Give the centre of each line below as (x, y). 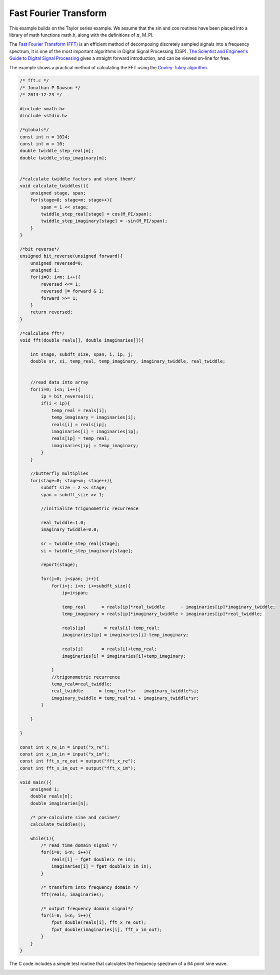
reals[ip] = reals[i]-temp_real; (111, 628)
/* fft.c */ (34, 81)
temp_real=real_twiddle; (82, 684)
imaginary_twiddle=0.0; (70, 530)
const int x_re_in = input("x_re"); (65, 747)
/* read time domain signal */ (79, 845)
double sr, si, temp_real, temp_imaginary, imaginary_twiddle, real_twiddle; (128, 361)
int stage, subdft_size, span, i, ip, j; (82, 354)
